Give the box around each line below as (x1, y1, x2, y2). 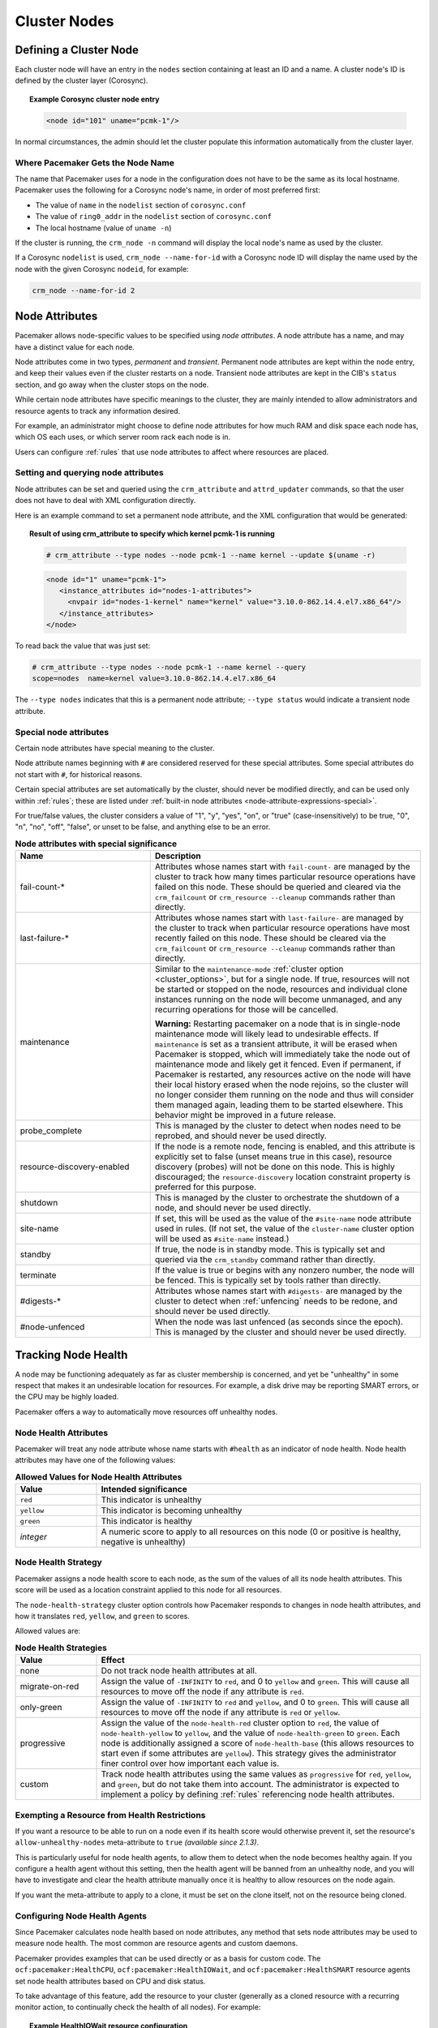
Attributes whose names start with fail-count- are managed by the (154, 861, 410, 872)
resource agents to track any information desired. (15, 406, 181, 415)
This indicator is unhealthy (101, 1494, 202, 1506)
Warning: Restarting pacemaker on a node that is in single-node (154, 1018, 401, 1029)
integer (19, 1532, 48, 1543)
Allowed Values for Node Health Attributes (15, 1471, 182, 1482)
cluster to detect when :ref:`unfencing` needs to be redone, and (154, 1295, 397, 1307)
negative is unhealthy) (101, 1536, 186, 1548)
